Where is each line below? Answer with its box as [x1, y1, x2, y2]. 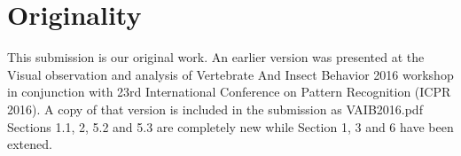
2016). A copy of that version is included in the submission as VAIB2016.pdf [7, 99, 423, 118]
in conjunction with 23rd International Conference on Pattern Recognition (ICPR [7, 82, 451, 101]
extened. [7, 135, 52, 153]
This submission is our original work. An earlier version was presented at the [7, 48, 425, 66]
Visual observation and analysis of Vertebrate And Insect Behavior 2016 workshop [7, 65, 454, 83]
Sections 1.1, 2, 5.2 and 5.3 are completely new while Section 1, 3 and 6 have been [7, 117, 454, 136]
